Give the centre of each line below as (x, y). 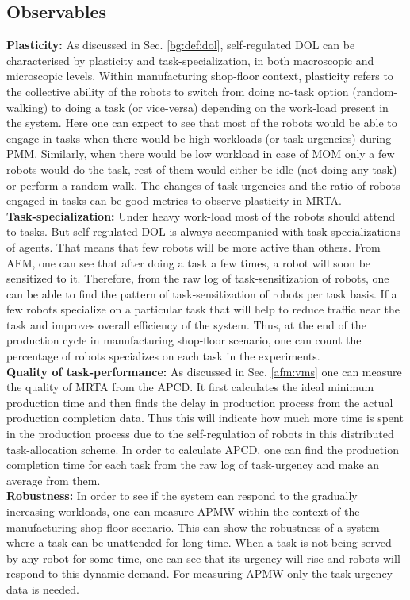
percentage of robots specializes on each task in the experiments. (163, 356)
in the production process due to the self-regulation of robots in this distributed (200, 434)
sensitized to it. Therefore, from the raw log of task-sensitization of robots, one (198, 278)
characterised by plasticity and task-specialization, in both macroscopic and (190, 60)
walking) (27, 107)
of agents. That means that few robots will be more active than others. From (194, 246)
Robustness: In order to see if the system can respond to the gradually (182, 496)
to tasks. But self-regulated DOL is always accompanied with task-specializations (204, 231)
